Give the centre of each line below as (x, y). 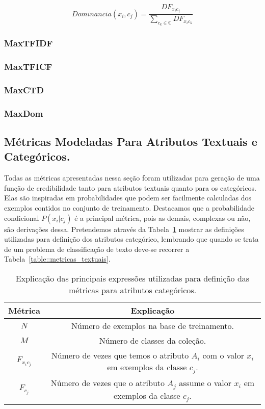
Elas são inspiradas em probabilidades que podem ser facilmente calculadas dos (128, 198)
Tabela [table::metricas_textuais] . (57, 259)
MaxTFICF (28, 67)
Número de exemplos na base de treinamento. (152, 326)
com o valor (223, 355)
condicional (22, 218)
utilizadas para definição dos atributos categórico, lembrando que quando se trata (131, 239)
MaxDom (24, 113)
